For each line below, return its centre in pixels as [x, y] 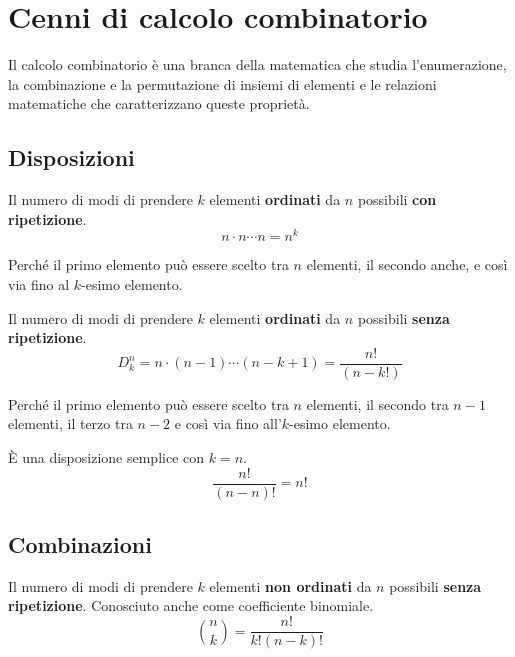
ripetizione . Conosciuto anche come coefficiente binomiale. [191, 605]
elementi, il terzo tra [70, 423]
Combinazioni [80, 544]
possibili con [397, 199]
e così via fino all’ [228, 423]
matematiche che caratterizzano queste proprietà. [159, 103]
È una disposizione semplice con [106, 457]
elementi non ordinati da [290, 585]
